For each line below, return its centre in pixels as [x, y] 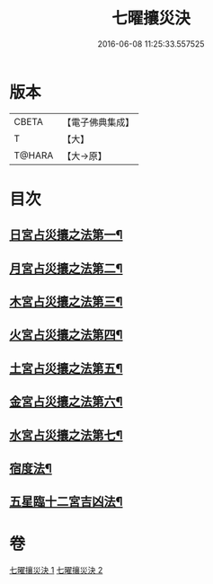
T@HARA [34, 155]
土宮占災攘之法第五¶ [66, 368]
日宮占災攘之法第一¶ [66, 235]
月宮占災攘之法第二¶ [66, 268]
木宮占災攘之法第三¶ [66, 302]
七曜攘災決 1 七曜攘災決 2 [56, 571]
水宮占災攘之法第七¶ [66, 435]
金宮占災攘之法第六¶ [66, 402]
